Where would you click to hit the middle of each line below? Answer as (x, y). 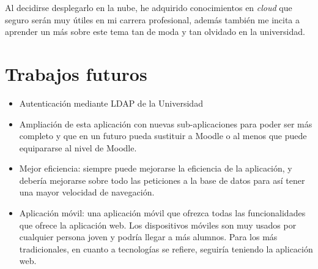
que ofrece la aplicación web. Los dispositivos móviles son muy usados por (158, 225)
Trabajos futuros (76, 73)
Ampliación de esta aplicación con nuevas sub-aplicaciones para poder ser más (166, 123)
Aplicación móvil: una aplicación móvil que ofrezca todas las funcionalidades (162, 213)
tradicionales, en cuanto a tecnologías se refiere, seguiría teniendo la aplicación (166, 248)
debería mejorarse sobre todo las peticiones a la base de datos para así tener (162, 180)
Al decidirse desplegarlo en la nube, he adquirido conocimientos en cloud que (149, 7)
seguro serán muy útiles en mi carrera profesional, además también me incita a (153, 19)
